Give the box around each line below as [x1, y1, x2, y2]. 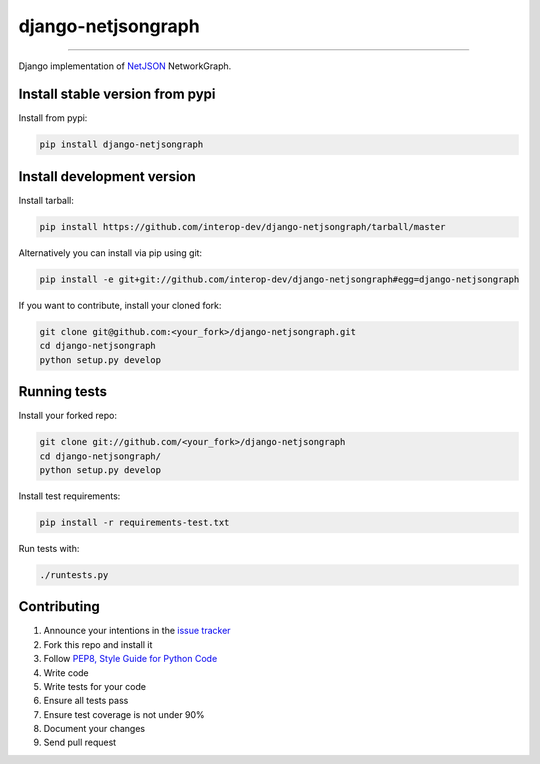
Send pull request [43, 736, 117, 749]
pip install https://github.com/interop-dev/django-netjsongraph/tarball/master [39, 221, 446, 232]
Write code [43, 666, 89, 679]
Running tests [18, 383, 108, 400]
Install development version [18, 168, 197, 185]
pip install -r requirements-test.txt [39, 516, 230, 528]
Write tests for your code [43, 680, 147, 692]
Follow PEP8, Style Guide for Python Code [43, 653, 218, 665]
